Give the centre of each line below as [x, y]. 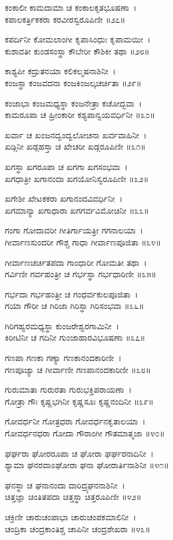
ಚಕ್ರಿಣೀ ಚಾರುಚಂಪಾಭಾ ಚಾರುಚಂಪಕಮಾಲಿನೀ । [71, 517]
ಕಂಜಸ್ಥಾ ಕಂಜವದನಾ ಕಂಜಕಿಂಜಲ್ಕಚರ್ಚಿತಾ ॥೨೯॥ [73, 82]
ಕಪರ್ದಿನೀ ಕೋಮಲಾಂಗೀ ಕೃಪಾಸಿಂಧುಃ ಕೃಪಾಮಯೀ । [78, 39]
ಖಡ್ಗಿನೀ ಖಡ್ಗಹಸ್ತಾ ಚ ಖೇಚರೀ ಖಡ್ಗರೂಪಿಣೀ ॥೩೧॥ [75, 146]
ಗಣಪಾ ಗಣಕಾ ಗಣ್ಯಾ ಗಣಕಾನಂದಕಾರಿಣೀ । [63, 358]
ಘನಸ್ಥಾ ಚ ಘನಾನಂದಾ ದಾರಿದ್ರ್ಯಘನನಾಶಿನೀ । [65, 485]
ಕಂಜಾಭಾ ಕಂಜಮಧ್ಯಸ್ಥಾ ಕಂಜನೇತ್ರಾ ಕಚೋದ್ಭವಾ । [73, 103]
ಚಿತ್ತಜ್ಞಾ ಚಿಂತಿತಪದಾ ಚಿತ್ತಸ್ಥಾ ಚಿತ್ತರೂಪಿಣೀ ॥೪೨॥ [73, 497]
